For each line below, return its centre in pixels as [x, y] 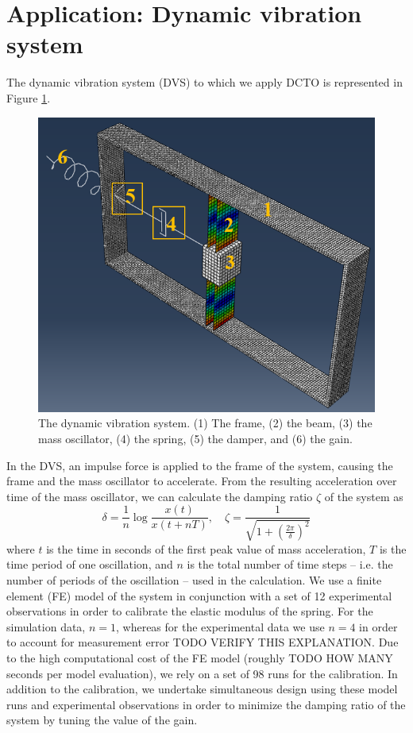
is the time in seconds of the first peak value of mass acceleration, [206, 548]
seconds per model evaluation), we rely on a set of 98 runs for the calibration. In [202, 673]
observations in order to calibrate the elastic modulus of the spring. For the [190, 611]
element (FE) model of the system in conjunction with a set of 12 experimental [199, 595]
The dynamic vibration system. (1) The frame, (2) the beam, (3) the [205, 423]
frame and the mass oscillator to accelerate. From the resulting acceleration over [202, 481]
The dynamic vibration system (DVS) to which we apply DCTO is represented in [205, 82]
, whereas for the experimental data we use [220, 626]
